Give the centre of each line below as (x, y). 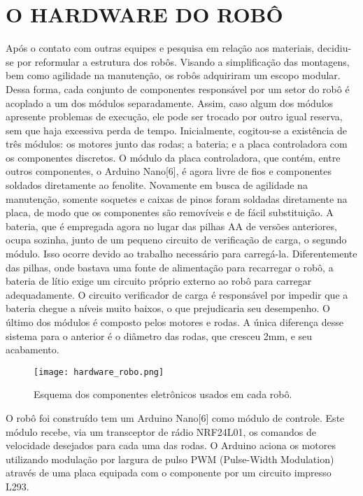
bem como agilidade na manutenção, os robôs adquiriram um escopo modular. (173, 75)
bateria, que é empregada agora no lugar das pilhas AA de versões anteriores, (171, 226)
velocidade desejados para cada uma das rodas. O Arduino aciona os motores (171, 445)
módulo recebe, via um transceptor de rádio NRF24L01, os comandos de (161, 431)
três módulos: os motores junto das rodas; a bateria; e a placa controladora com (177, 144)
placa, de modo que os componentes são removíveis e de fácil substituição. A (170, 212)
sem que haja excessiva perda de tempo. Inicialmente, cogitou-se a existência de (177, 130)
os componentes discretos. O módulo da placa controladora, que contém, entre (173, 157)
